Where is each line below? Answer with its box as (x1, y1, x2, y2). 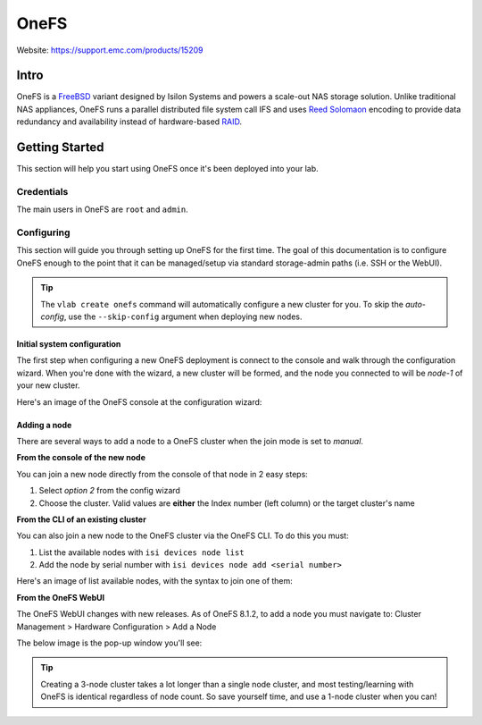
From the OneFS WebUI (16, 592, 105, 603)
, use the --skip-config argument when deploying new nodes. (63, 311, 303, 322)
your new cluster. (16, 380, 80, 391)
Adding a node (16, 419, 72, 430)
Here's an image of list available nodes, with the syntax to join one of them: (16, 576, 294, 586)
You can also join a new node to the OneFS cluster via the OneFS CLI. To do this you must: (16, 530, 349, 541)
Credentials (16, 185, 69, 198)
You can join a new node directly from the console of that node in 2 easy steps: (16, 468, 308, 479)
